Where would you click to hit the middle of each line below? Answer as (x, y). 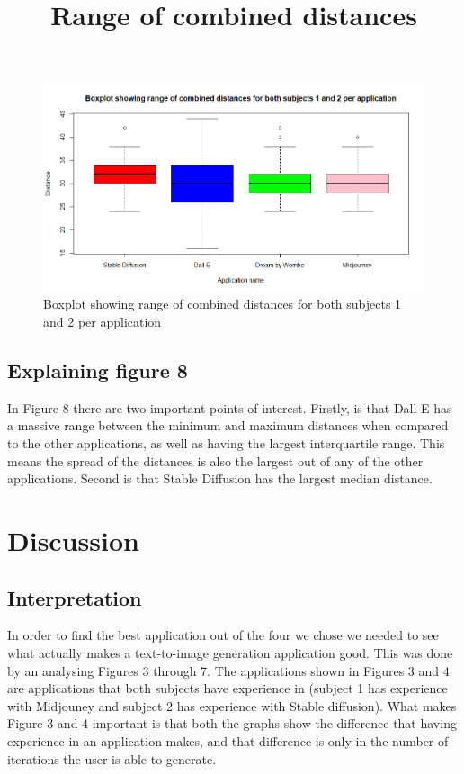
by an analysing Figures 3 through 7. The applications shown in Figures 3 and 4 (228, 670)
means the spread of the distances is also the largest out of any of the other (215, 460)
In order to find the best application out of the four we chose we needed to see (223, 635)
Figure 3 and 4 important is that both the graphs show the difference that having (232, 723)
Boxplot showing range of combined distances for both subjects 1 (223, 304)
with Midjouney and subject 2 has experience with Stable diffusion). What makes (232, 705)
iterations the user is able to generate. (112, 758)
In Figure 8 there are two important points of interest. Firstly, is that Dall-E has (230, 407)
